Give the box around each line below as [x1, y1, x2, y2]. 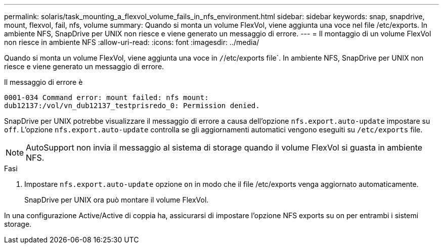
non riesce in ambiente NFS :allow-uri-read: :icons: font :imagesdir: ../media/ [4, 38, 259, 46]
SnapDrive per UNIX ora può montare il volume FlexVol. [24, 195, 209, 204]
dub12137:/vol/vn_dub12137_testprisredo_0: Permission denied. [4, 102, 260, 110]
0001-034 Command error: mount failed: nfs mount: [4, 93, 209, 102]
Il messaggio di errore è [4, 78, 83, 86]
